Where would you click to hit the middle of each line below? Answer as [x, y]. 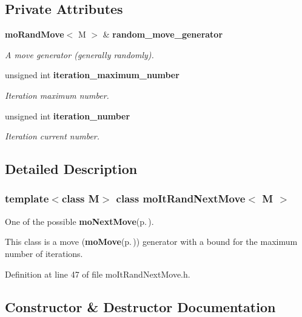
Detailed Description [71, 169]
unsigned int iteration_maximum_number [92, 75]
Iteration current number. [52, 136]
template [27, 199]
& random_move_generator [163, 34]
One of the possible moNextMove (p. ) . [79, 221]
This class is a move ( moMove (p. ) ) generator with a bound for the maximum [151, 242]
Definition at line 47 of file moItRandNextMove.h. [98, 274]
